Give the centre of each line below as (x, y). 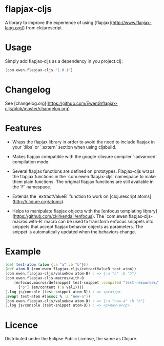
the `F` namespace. (31, 186)
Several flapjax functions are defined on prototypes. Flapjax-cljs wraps (83, 171)
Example (23, 251)
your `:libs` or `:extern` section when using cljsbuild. (64, 147)
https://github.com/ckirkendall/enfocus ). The (59, 216)
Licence (21, 325)
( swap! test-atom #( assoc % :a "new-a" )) (48, 296)
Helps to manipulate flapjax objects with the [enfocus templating (77, 211)
